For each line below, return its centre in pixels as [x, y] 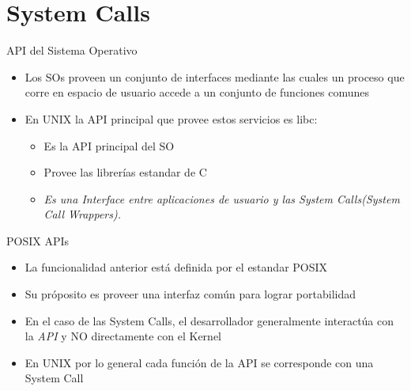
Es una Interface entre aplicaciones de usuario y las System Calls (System [222, 198]
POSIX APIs [38, 240]
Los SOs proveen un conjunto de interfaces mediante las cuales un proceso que [215, 76]
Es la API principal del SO [109, 145]
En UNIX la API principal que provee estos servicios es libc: [171, 118]
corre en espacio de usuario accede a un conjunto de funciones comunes [197, 92]
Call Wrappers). [82, 214]
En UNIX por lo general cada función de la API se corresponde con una [199, 362]
